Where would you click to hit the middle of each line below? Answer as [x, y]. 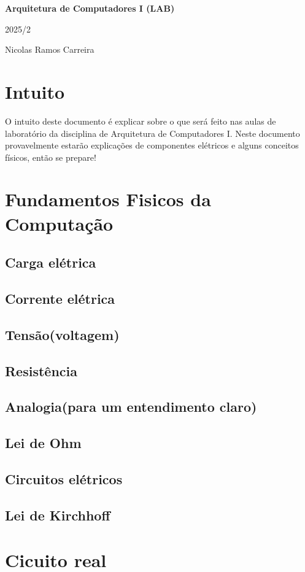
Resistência [41, 370]
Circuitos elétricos [64, 478]
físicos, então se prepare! [51, 157]
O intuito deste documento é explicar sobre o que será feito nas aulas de [141, 121]
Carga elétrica [51, 262]
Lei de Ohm [43, 443]
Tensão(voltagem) [62, 334]
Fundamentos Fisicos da [108, 199]
